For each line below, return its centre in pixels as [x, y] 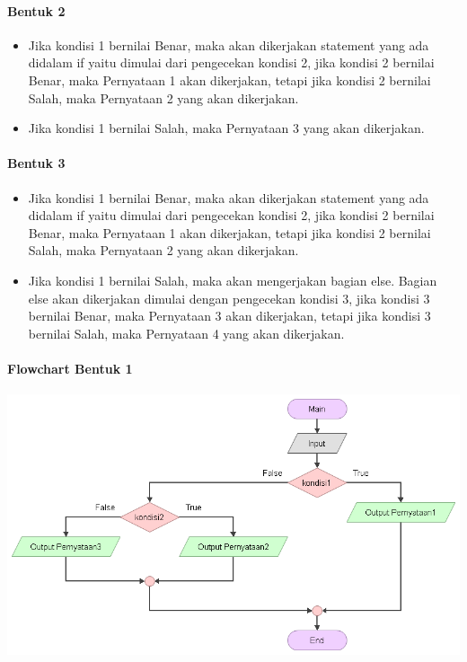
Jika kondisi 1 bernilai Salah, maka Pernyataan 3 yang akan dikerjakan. [226, 128]
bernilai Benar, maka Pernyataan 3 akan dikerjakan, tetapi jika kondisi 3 [229, 316]
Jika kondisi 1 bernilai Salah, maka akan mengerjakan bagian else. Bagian [233, 280]
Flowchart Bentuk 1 [70, 368]
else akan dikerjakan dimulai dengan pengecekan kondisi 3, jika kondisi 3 [229, 298]
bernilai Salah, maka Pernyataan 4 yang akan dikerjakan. [186, 333]
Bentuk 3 [36, 163]
